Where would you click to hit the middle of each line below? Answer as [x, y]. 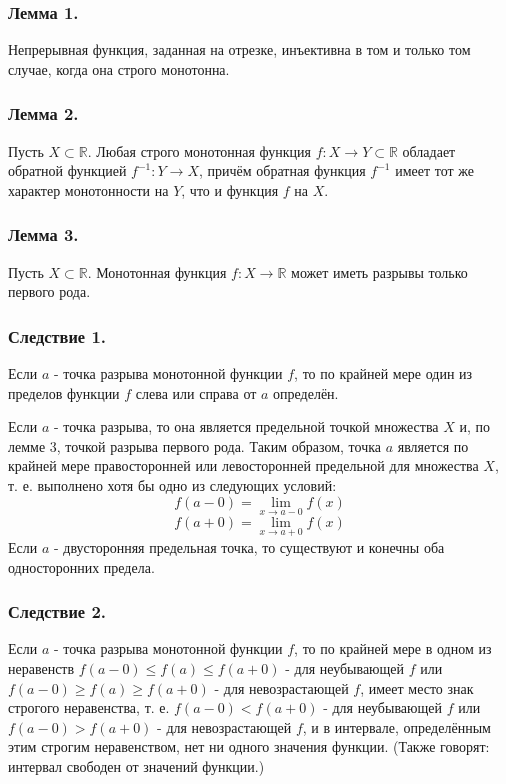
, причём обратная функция [282, 170]
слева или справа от [196, 392]
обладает [429, 150]
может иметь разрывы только [379, 271]
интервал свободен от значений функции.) [136, 766]
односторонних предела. [81, 566]
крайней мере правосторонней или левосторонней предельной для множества [243, 465]
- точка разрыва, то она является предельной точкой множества [246, 426]
